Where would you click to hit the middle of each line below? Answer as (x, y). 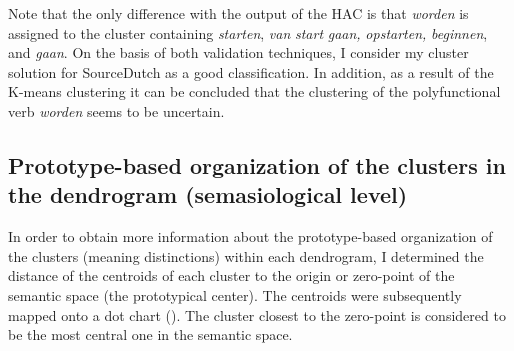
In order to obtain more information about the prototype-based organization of (250, 236)
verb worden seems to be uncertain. (116, 110)
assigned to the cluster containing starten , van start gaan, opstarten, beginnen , (248, 32)
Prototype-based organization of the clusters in (257, 164)
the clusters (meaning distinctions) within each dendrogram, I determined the (246, 255)
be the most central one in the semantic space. (150, 334)
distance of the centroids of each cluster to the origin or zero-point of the (231, 275)
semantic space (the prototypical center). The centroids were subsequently (235, 294)
